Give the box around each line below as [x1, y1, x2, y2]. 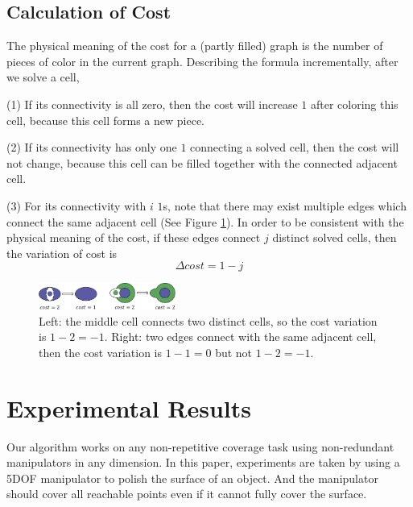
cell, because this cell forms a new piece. [6, 111, 204, 128]
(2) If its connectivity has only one [6, 139, 177, 156]
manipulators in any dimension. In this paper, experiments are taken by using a [6, 454, 400, 471]
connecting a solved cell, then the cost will [190, 139, 399, 156]
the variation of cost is [6, 244, 118, 261]
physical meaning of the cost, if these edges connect [6, 229, 261, 246]
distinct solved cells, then [272, 229, 397, 246]
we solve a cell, [6, 69, 80, 85]
